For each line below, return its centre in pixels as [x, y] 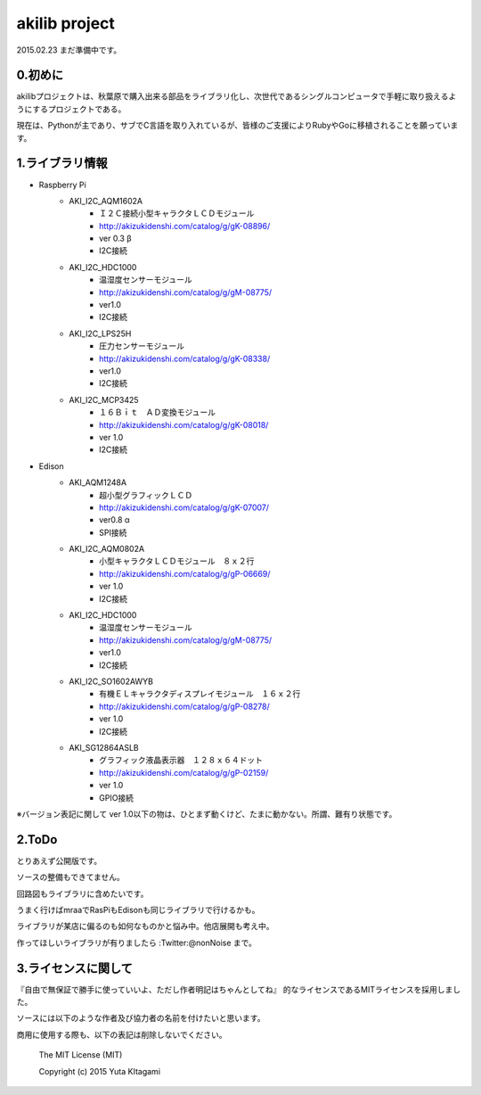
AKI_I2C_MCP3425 [104, 399]
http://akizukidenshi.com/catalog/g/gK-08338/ [185, 358]
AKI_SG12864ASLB [104, 747]
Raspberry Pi [62, 185]
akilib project [66, 23]
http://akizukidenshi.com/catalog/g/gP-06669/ [185, 573]
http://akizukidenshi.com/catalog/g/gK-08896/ [185, 226]
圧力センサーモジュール [142, 346]
